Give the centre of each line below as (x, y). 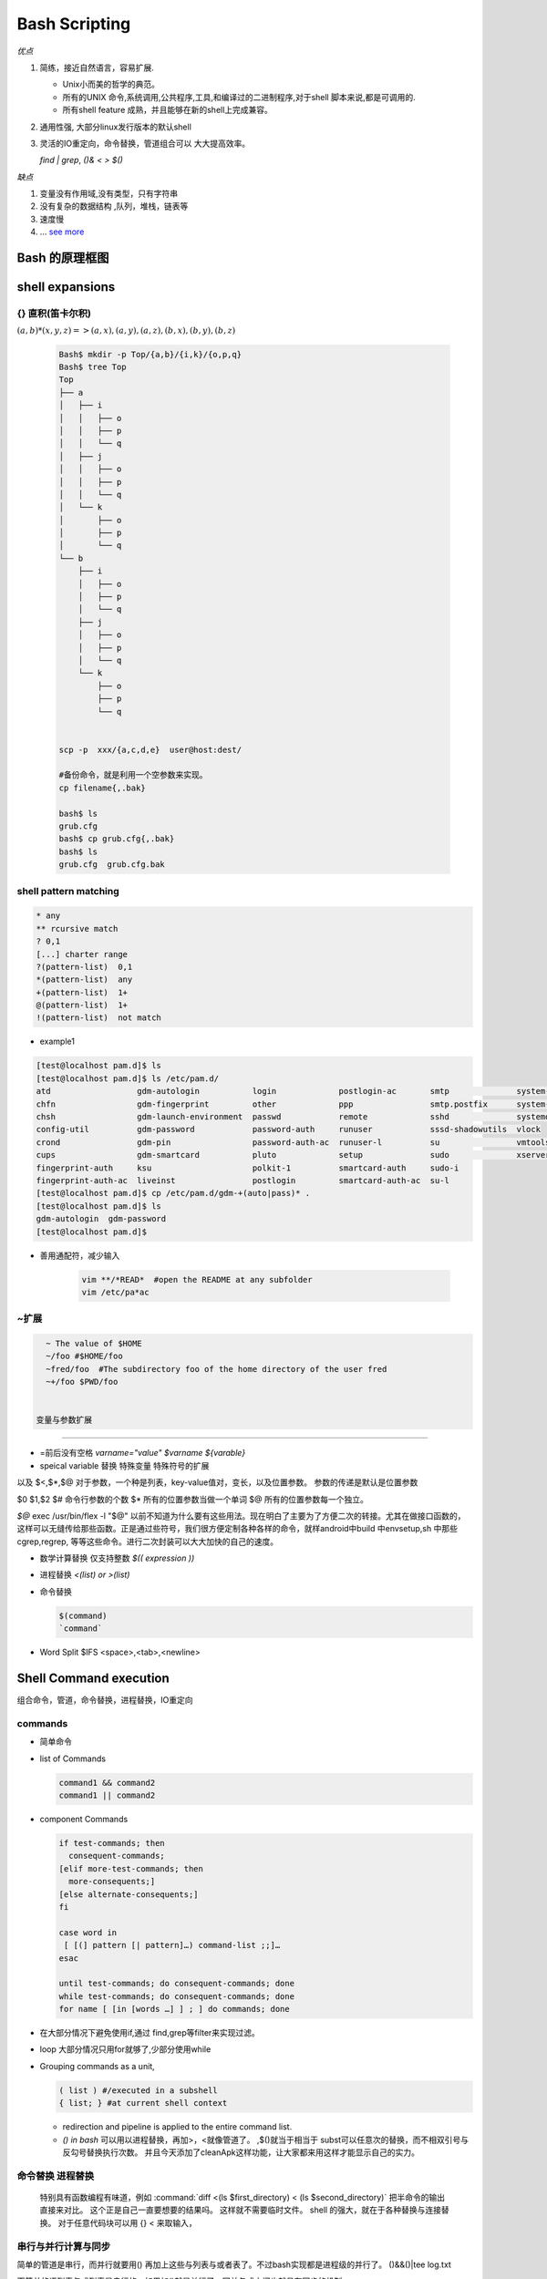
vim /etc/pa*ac (115, 1292)
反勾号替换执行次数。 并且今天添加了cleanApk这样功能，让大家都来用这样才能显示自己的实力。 (241, 2152)
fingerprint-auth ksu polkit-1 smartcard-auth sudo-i (248, 1168)
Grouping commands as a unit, (97, 2066)
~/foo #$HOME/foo (84, 1356)
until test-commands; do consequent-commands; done (177, 1984)
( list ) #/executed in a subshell (138, 2090)
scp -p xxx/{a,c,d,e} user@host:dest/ (150, 749)
